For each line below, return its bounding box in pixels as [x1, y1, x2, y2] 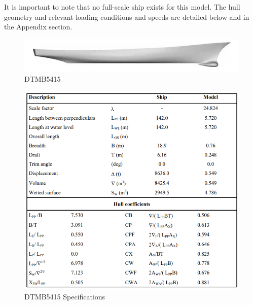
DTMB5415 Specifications [24, 291, 105, 301]
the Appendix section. [4, 21, 73, 32]
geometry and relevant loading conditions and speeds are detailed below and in [4, 11, 249, 22]
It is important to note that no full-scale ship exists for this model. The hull [4, 2, 240, 12]
